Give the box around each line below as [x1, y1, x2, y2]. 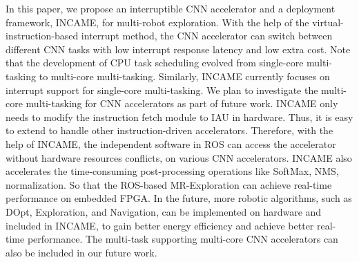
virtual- [312, 15, 344, 29]
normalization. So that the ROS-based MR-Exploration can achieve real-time [6, 177, 332, 191]
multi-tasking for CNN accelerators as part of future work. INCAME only [26, 96, 338, 111]
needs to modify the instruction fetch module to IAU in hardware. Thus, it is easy [6, 109, 353, 124]
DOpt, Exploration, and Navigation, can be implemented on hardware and [6, 204, 322, 218]
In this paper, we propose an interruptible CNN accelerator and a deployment [6, 1, 336, 15]
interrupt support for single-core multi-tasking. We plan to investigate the [6, 82, 318, 97]
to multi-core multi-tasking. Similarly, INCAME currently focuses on [39, 68, 330, 83]
